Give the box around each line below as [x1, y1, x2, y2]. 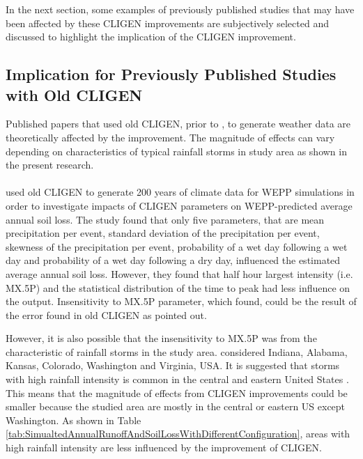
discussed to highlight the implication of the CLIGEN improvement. [6, 29, 296, 44]
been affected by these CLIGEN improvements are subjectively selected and [6, 15, 329, 30]
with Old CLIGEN [6, 84, 143, 105]
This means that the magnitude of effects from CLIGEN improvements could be [6, 385, 348, 400]
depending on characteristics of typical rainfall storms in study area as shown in [6, 143, 347, 158]
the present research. [6, 157, 94, 172]
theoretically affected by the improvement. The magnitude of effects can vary [6, 130, 335, 144]
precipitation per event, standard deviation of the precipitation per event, [6, 226, 320, 240]
